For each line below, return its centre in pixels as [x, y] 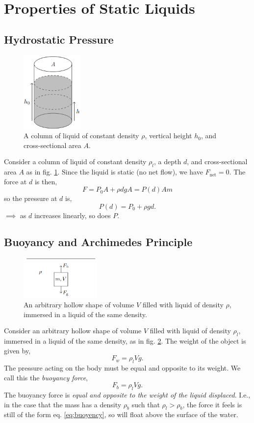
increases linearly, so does [72, 215]
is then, [46, 181]
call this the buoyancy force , [46, 377]
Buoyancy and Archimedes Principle [98, 241]
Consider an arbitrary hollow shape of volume [73, 331]
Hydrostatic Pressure [59, 39]
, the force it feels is [212, 404]
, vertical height [168, 136]
